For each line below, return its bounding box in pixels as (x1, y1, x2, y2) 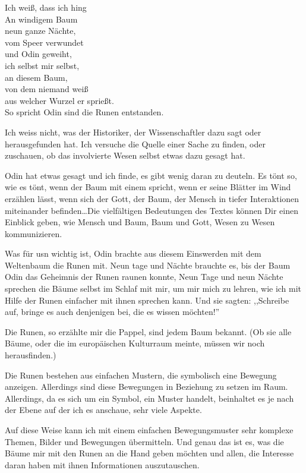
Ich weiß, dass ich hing (5, 1, 87, 13)
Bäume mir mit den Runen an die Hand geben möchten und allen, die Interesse (5, 447, 294, 459)
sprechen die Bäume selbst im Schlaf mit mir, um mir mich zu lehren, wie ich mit (5, 282, 302, 295)
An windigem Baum (5, 12, 78, 25)
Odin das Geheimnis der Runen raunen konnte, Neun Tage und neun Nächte (5, 270, 283, 283)
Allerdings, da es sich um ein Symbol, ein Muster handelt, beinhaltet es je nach (5, 392, 294, 404)
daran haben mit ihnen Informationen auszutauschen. (5, 458, 200, 471)
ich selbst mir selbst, (5, 59, 80, 71)
